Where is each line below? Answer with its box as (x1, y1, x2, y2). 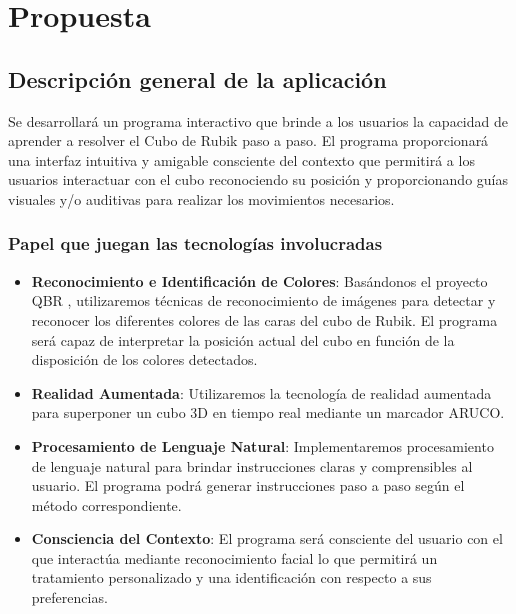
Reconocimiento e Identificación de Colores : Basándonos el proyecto (31, 270, 488, 291)
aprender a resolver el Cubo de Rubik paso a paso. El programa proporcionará (8, 130, 489, 151)
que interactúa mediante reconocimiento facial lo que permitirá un (31, 547, 438, 568)
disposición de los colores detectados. (31, 349, 258, 370)
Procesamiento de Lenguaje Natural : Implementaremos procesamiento (31, 435, 494, 456)
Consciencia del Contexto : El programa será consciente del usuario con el (31, 528, 503, 549)
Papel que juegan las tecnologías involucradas (8, 231, 383, 256)
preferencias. (31, 587, 108, 608)
